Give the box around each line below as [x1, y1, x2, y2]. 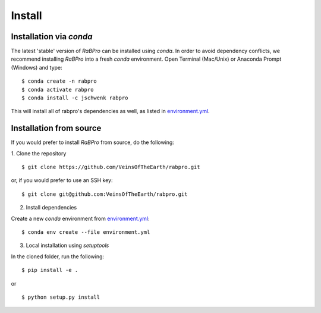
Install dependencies [26, 204, 77, 211]
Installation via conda [11, 32, 93, 42]
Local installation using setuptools [26, 242, 109, 249]
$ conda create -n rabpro [21, 78, 97, 84]
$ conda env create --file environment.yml [21, 229, 150, 236]
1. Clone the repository [11, 149, 67, 157]
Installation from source [11, 123, 102, 133]
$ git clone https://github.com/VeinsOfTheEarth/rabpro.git [21, 164, 200, 171]
